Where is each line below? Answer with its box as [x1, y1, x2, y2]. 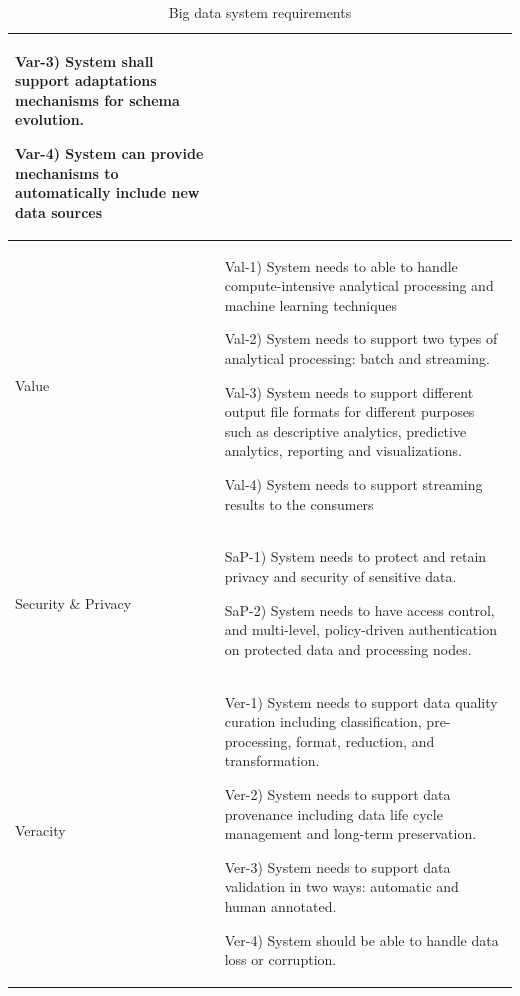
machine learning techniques [224, 294, 398, 315]
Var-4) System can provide [15, 142, 204, 163]
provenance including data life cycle [224, 803, 443, 824]
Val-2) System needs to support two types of [224, 328, 498, 349]
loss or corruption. [224, 949, 337, 970]
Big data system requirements [168, 2, 352, 22]
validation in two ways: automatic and [224, 876, 459, 897]
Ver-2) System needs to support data [224, 783, 451, 804]
